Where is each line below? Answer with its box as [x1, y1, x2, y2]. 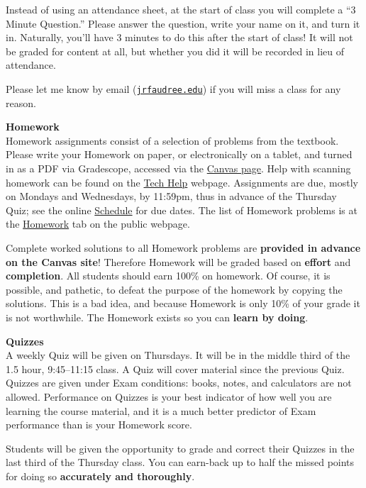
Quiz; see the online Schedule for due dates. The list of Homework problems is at [6, 202, 357, 217]
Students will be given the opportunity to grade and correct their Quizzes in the [6, 440, 355, 455]
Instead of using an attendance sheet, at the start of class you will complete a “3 [6, 2, 356, 16]
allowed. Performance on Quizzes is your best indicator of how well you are [6, 389, 332, 404]
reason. [6, 95, 36, 110]
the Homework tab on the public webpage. [6, 216, 190, 231]
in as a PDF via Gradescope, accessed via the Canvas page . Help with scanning [6, 161, 351, 175]
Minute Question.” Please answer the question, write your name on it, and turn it [6, 16, 360, 30]
